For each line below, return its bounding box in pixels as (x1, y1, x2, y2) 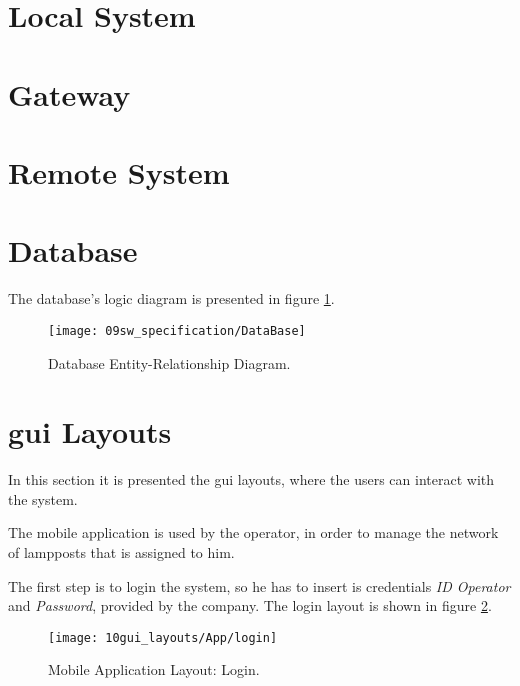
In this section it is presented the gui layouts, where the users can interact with (8, 469, 494, 490)
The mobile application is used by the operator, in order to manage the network (8, 522, 499, 543)
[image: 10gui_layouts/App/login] (48, 630, 278, 645)
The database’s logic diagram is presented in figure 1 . (8, 288, 335, 309)
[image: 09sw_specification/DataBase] (48, 323, 306, 338)
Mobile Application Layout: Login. (48, 659, 260, 680)
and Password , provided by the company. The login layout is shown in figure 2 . (8, 595, 492, 616)
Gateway (8, 73, 131, 114)
